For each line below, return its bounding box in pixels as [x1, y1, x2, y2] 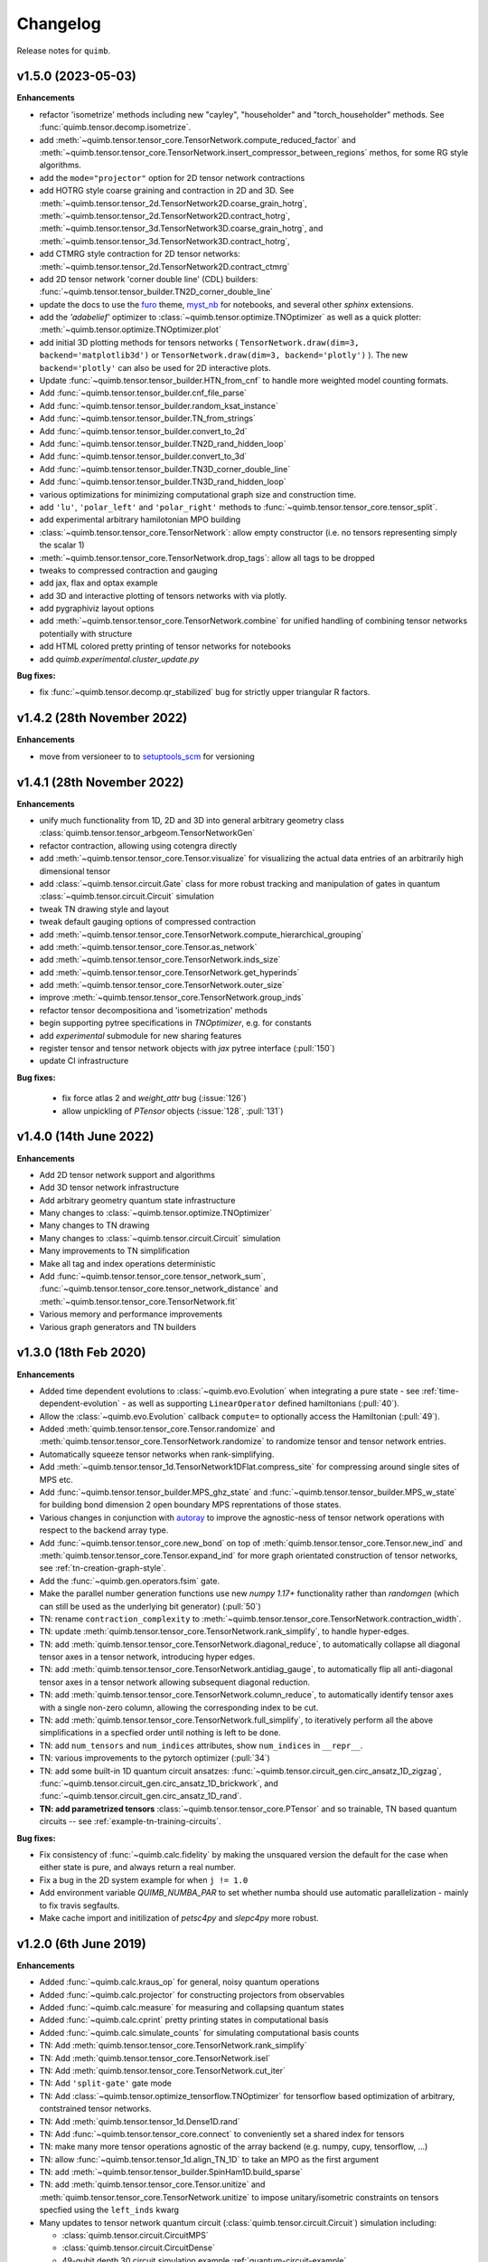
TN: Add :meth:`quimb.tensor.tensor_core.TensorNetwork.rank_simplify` [39, 2040, 307, 2051]
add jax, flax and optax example [39, 577, 158, 588]
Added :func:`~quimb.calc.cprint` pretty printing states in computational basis [39, 2014, 329, 2026]
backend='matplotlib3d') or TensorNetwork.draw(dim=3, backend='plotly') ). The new [39, 349, 408, 361]
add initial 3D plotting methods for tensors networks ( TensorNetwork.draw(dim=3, [39, 337, 360, 347]
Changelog [16, 14, 101, 33]
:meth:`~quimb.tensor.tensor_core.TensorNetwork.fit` [39, 1296, 239, 1307]
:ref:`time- [421, 1385, 460, 1396]
